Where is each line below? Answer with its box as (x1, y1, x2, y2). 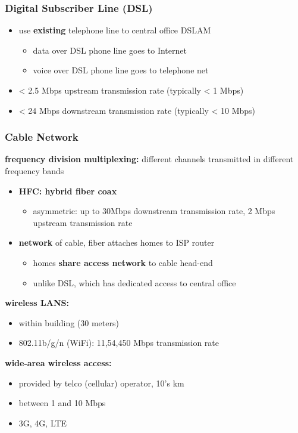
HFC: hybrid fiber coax (18, 184, 117, 197)
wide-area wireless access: (5, 356, 112, 369)
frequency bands (5, 165, 64, 177)
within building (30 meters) (18, 316, 119, 329)
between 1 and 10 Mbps (18, 397, 106, 409)
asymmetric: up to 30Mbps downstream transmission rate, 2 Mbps (33, 205, 275, 217)
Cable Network (5, 129, 79, 144)
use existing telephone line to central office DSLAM (18, 24, 211, 36)
